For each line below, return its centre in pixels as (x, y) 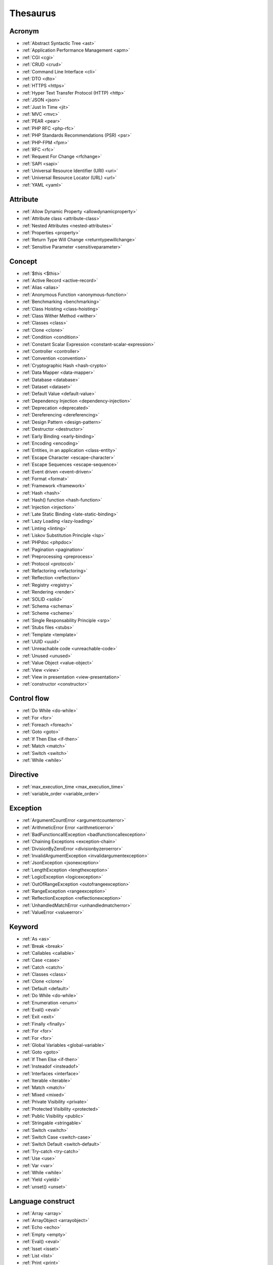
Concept (23, 261)
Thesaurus (33, 13)
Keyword (24, 927)
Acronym (24, 31)
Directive (24, 774)
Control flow (29, 699)
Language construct (42, 1201)
